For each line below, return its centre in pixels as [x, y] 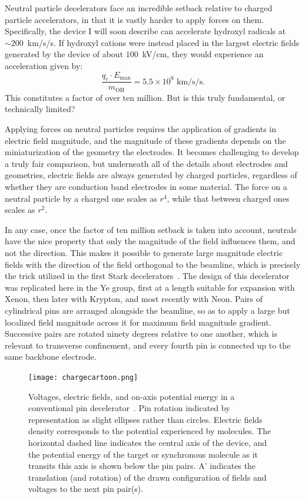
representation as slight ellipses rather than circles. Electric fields [145, 419]
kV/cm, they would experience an [203, 54]
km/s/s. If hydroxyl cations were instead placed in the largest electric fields [163, 42]
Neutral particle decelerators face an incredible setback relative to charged [139, 8]
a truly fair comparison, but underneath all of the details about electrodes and [146, 163]
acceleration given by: [44, 65]
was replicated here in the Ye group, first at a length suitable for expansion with [150, 287]
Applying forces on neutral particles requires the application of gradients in [141, 129]
